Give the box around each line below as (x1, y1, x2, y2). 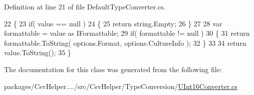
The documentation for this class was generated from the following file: (4, 64, 222, 74)
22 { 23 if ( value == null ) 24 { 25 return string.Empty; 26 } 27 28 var (4, 18, 222, 28)
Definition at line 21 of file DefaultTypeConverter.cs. (4, 1, 166, 11)
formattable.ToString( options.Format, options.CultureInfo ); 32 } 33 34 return (4, 37, 246, 48)
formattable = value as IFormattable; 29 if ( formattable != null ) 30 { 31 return (4, 28, 250, 38)
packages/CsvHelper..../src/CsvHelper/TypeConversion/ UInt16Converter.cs (4, 81, 237, 91)
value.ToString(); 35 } (4, 47, 71, 58)
